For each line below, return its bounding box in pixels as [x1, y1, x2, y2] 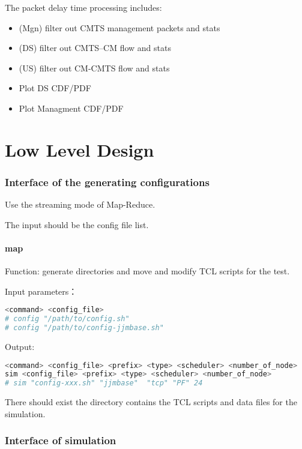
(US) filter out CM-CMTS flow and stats [19, 61, 170, 74]
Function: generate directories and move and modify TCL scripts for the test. [5, 265, 290, 277]
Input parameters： [5, 285, 77, 297]
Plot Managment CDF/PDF [19, 101, 124, 114]
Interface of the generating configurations [5, 174, 210, 189]
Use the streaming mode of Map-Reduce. [5, 198, 156, 211]
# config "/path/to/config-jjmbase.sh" [5, 324, 164, 333]
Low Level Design [5, 137, 154, 161]
